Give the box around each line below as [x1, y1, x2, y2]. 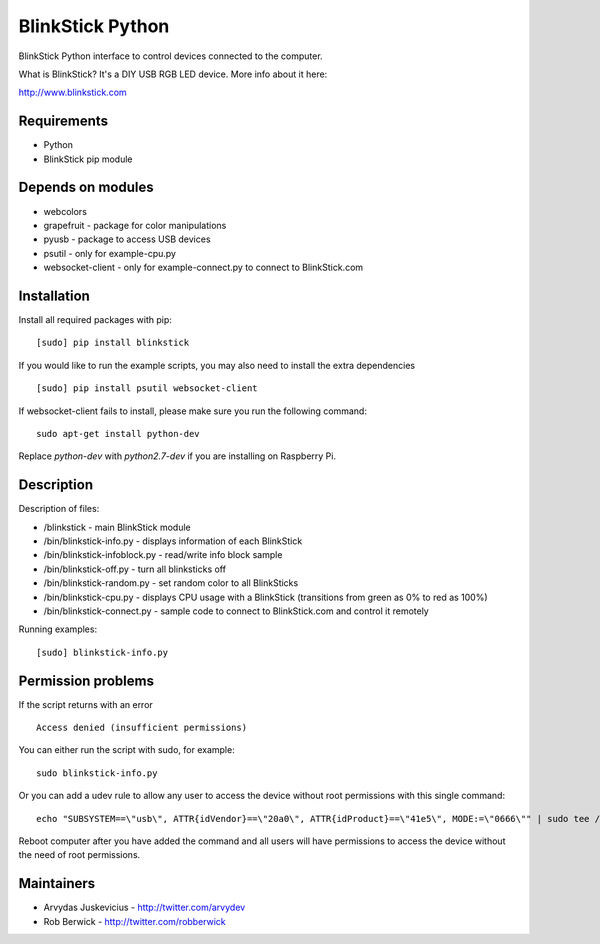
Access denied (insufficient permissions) [36, 722, 248, 734]
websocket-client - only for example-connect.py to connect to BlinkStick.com [43, 261, 364, 274]
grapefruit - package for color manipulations [43, 219, 227, 231]
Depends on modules [18, 179, 154, 196]
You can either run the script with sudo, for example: [18, 744, 235, 756]
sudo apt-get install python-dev [36, 428, 200, 439]
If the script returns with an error [18, 698, 154, 710]
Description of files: [18, 503, 100, 515]
